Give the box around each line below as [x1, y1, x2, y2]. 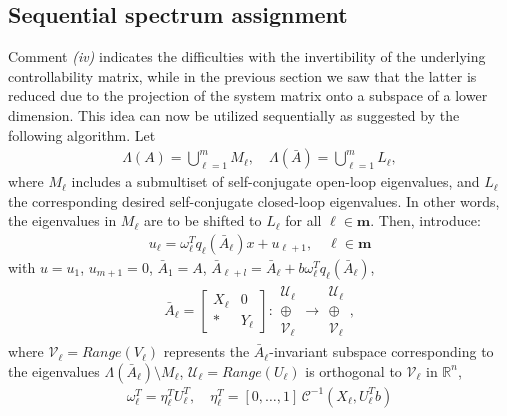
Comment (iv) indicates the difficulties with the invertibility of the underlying [8, 46, 486, 67]
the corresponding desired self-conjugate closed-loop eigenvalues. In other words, [8, 190, 500, 211]
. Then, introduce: [370, 210, 481, 231]
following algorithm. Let [8, 124, 156, 145]
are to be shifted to [143, 210, 262, 231]
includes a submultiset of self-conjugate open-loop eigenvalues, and [71, 171, 480, 192]
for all [285, 210, 322, 231]
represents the [163, 341, 250, 362]
